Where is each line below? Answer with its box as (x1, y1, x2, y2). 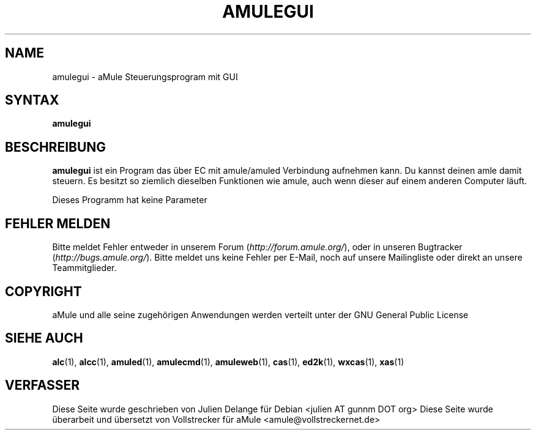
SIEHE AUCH (5, 330, 83, 346)
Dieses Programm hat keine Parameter (52, 195, 207, 206)
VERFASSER (5, 377, 80, 393)
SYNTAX (5, 92, 59, 108)
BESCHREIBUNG (5, 139, 106, 155)
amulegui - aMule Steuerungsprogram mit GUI (52, 71, 238, 82)
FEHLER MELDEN (5, 215, 111, 231)
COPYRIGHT (5, 283, 82, 299)
